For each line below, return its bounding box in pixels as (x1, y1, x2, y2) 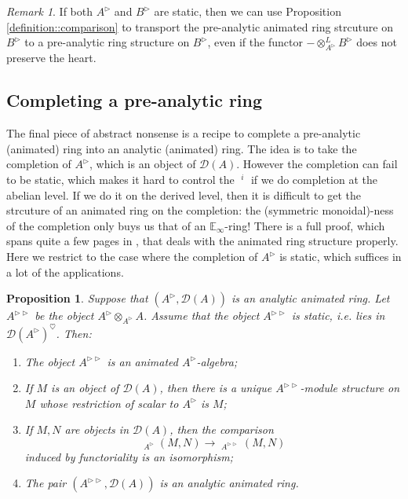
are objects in (64, 421, 129, 438)
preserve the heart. (6, 50, 97, 66)
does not (356, 34, 397, 50)
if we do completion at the (250, 171, 377, 188)
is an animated (107, 353, 178, 369)
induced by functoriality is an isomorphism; (24, 448, 233, 464)
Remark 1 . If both (6, 3, 93, 19)
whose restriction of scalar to (39, 394, 179, 411)
